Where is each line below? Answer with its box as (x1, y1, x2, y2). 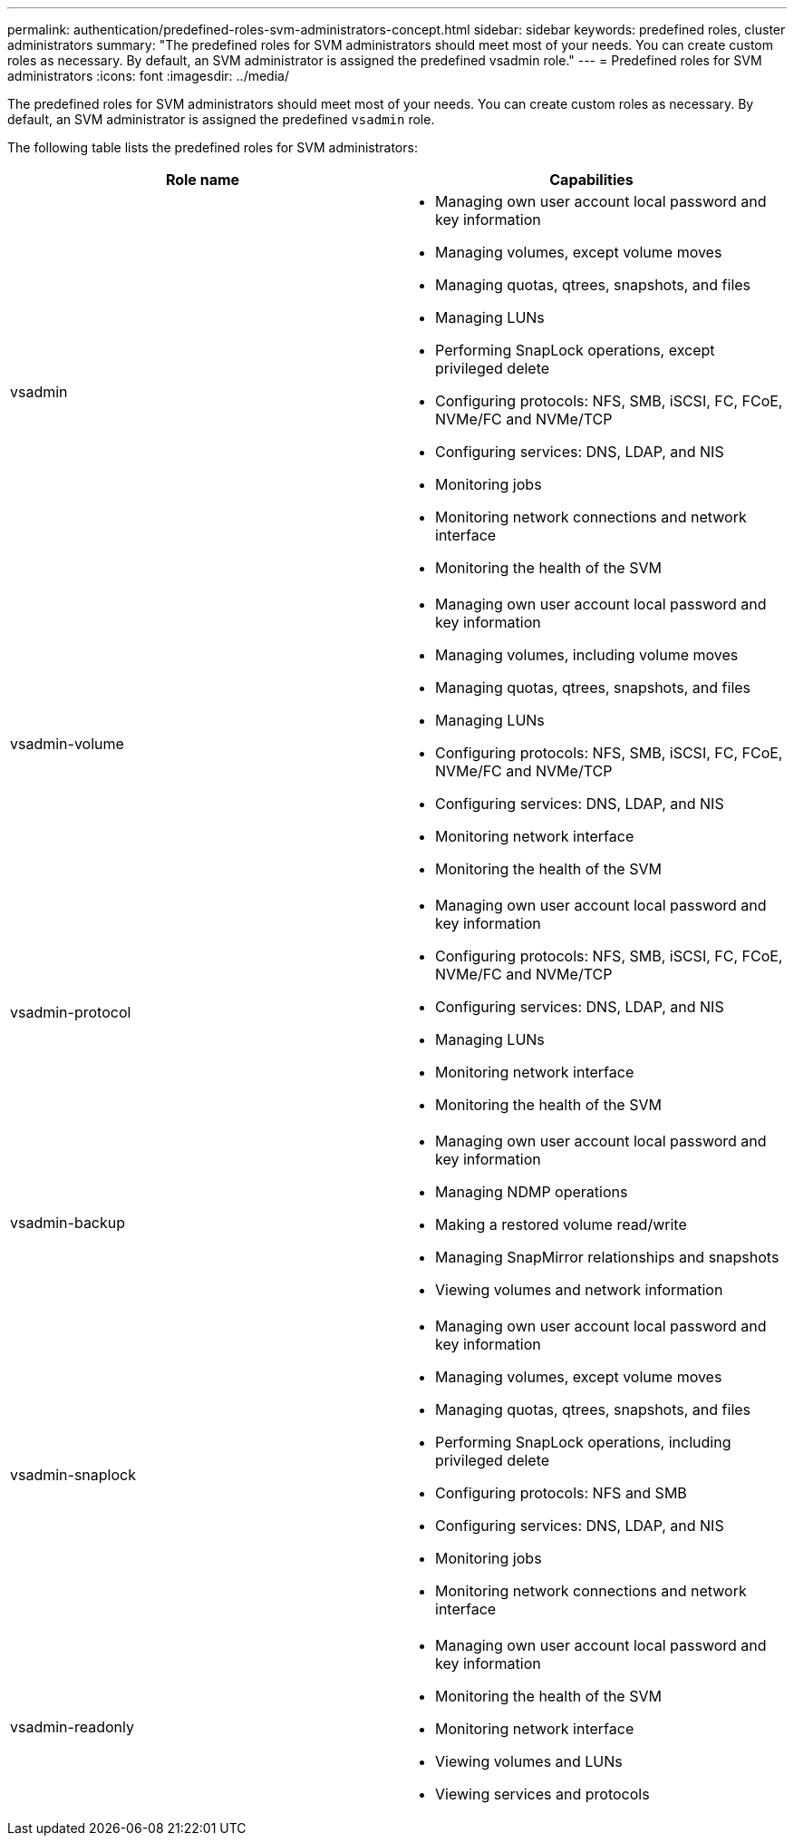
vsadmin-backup (10, 1214, 126, 1232)
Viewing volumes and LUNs (435, 1752, 623, 1770)
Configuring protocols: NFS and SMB (435, 1484, 687, 1502)
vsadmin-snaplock (10, 1466, 136, 1484)
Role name (165, 171, 240, 189)
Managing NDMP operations (435, 1183, 628, 1201)
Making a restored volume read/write (435, 1215, 687, 1234)
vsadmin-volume (10, 735, 124, 753)
